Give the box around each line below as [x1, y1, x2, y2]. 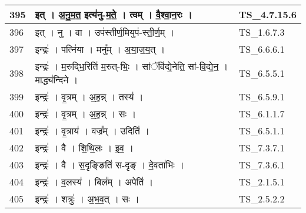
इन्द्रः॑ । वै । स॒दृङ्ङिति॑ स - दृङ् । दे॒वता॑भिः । [35, 158, 184, 171]
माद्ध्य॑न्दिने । [35, 73, 78, 86]
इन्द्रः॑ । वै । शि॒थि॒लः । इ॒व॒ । [35, 141, 134, 154]
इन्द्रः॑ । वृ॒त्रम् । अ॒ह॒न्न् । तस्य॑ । [35, 90, 144, 103]
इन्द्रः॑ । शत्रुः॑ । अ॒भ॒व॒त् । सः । [35, 192, 139, 205]
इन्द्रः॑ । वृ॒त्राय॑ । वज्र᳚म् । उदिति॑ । [35, 124, 149, 137]
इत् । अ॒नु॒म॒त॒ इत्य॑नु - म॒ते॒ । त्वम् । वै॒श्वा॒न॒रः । [35, 8, 192, 21]
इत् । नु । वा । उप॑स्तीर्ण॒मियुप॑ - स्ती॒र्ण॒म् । [35, 25, 175, 39]
